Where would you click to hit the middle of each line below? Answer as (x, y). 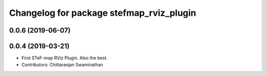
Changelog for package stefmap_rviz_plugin (103, 13)
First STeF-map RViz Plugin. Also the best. (65, 58)
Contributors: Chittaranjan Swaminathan (62, 65)
